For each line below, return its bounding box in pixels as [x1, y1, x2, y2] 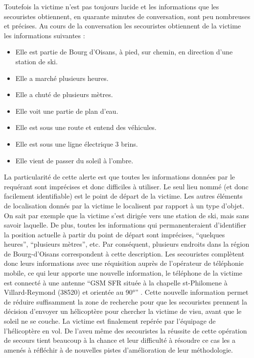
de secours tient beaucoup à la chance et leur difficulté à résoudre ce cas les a [4, 335, 235, 345]
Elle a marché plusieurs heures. [15, 73, 109, 83]
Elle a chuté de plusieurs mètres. [15, 89, 113, 100]
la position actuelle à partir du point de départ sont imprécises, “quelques [4, 229, 225, 239]
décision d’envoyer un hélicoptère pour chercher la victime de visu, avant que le [4, 306, 242, 316]
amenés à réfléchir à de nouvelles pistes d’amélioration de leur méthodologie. [4, 344, 233, 355]
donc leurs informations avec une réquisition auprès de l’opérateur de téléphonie [4, 258, 244, 268]
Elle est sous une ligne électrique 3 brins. [15, 138, 138, 149]
